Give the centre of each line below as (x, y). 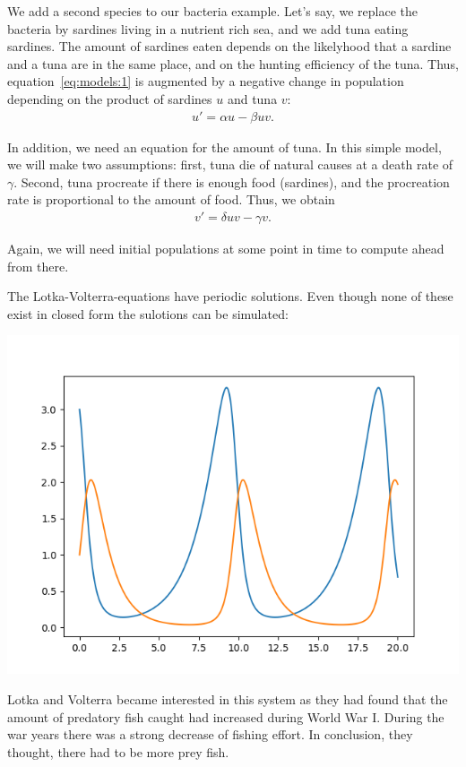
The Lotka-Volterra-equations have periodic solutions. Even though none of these (230, 296)
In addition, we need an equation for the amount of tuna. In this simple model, (224, 147)
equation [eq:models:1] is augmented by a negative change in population (206, 81)
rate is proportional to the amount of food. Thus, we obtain (171, 199)
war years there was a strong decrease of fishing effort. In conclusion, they (210, 734)
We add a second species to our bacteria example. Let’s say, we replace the (212, 11)
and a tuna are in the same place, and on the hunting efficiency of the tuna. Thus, (233, 63)
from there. (38, 266)
